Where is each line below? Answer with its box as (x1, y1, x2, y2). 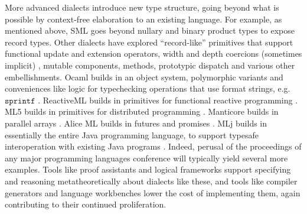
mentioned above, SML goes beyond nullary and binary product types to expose (5, 24, 295, 37)
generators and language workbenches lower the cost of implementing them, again (5, 186, 301, 199)
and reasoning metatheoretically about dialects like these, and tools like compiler (5, 174, 298, 187)
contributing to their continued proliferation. (5, 198, 166, 210)
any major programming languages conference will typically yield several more (5, 151, 288, 164)
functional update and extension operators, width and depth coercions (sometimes (5, 47, 302, 60)
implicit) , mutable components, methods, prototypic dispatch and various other (5, 59, 295, 71)
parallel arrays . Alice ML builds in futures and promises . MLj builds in (5, 116, 267, 129)
